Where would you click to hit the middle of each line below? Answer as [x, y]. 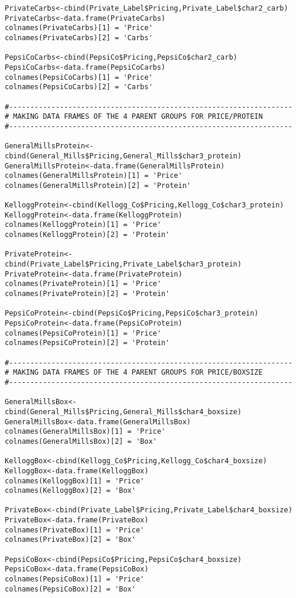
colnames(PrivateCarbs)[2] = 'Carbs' [79, 38]
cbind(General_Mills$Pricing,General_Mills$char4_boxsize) [123, 412]
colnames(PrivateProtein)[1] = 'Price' [83, 284]
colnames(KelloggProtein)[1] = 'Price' [83, 225]
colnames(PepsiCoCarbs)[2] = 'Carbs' [79, 87]
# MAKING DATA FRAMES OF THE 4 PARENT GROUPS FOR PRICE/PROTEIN [134, 117]
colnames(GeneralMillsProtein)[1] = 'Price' [94, 176]
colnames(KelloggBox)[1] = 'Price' [75, 481]
